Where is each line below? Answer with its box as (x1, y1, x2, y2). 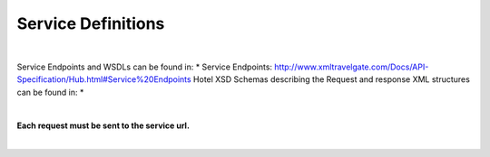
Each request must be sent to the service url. (16, 120, 191, 131)
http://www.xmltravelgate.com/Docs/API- (273, 61, 429, 72)
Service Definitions (16, 14, 165, 33)
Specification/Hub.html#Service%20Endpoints (16, 74, 191, 85)
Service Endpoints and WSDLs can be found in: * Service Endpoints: (16, 61, 272, 72)
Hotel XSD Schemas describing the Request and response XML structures (192, 74, 471, 85)
